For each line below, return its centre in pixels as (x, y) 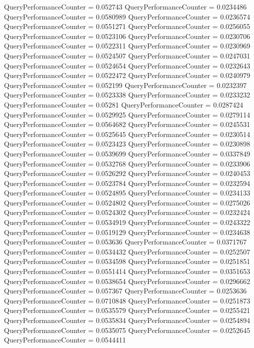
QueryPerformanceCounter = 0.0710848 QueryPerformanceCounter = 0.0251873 (127, 300)
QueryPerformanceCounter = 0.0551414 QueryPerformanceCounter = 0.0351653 (127, 271)
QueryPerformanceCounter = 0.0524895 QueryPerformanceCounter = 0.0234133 (127, 193)
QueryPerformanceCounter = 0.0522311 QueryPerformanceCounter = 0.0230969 (127, 46)
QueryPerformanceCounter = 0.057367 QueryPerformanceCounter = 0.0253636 (125, 291)
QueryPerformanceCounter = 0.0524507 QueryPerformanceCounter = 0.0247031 (127, 55)
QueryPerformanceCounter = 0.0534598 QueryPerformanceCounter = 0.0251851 (127, 261)
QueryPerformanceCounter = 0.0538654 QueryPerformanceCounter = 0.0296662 (127, 281)
